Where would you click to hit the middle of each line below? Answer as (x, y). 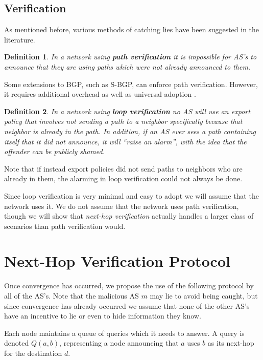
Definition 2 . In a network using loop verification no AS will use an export (127, 111)
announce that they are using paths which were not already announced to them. (127, 66)
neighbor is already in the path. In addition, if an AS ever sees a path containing (130, 131)
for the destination (33, 353)
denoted (17, 343)
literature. (20, 39)
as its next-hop (231, 343)
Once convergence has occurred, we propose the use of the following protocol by (129, 285)
